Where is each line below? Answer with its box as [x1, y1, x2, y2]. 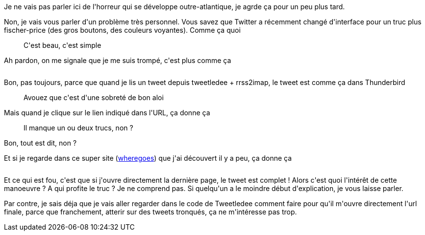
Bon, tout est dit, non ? [4, 139, 77, 147]
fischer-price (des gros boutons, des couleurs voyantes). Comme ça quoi [4, 26, 241, 34]
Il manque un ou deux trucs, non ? [24, 124, 133, 132]
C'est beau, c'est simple [24, 41, 101, 49]
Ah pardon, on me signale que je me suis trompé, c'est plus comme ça [4, 56, 231, 64]
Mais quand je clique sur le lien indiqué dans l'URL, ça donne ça [4, 108, 210, 117]
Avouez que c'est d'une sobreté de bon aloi [24, 93, 164, 102]
